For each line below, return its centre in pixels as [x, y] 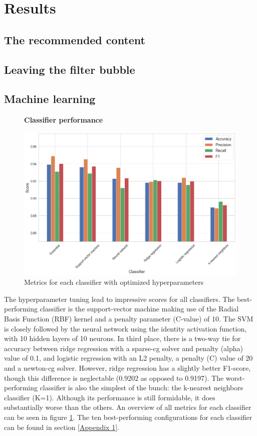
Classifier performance [64, 120]
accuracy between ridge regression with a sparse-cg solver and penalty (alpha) [123, 348]
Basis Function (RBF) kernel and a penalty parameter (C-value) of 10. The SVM [129, 318]
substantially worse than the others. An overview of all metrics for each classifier [128, 407]
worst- [235, 377]
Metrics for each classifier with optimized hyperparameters [114, 282]
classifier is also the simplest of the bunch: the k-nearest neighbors [142, 388]
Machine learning [50, 99]
